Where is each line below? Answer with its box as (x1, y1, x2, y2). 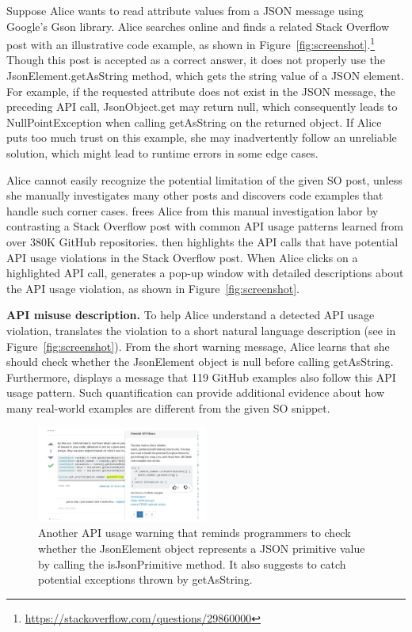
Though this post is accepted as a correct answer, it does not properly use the (6, 51, 385, 68)
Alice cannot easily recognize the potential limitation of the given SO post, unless (6, 171, 402, 188)
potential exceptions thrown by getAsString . (38, 571, 253, 588)
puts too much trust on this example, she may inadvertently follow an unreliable (6, 129, 397, 146)
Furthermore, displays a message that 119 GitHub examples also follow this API (6, 368, 396, 385)
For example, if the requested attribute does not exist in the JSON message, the (6, 82, 395, 99)
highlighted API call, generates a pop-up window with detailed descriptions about (6, 265, 404, 281)
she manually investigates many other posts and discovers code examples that (6, 187, 383, 204)
